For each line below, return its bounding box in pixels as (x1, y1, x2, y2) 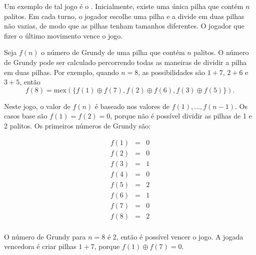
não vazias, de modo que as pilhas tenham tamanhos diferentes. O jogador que (4, 20, 244, 31)
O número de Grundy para (4, 231, 86, 241)
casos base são (4, 110, 47, 121)
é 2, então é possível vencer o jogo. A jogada (107, 231, 243, 241)
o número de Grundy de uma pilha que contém (41, 47, 185, 57)
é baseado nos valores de (94, 100, 169, 111)
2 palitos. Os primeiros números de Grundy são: (4, 120, 151, 130)
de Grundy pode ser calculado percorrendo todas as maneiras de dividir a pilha (4, 56, 247, 67)
